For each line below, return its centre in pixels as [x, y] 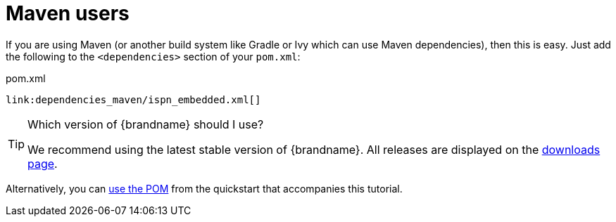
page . [43, 163]
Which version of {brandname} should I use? [146, 124]
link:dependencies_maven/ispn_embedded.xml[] [133, 99]
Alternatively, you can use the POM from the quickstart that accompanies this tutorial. [204, 188]
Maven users [68, 13]
